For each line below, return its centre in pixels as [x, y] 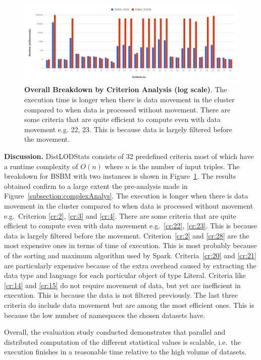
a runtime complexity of [41, 166]
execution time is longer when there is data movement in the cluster [129, 99]
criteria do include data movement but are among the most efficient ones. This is [129, 305]
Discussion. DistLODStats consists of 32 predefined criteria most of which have [129, 156]
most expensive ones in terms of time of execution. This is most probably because [130, 245]
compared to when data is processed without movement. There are [127, 109]
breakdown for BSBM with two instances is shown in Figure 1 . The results [120, 176]
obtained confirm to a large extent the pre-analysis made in [96, 186]
